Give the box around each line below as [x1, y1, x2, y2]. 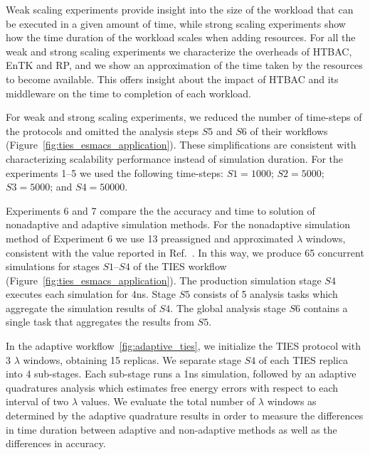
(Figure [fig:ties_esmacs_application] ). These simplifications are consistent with [6, 137, 356, 152]
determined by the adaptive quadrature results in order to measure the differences [6, 408, 364, 423]
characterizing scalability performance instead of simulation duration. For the [6, 151, 343, 166]
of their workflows [250, 123, 328, 138]
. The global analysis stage [170, 300, 286, 315]
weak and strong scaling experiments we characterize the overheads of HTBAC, [6, 43, 352, 58]
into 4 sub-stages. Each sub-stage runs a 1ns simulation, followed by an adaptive [6, 366, 356, 381]
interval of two [6, 394, 69, 409]
